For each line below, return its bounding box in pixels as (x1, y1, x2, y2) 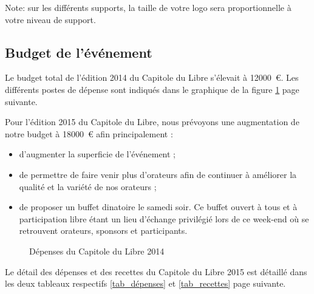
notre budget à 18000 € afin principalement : (5, 127, 173, 140)
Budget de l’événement (5, 43, 152, 61)
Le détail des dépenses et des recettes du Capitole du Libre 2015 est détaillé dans (5, 265, 307, 278)
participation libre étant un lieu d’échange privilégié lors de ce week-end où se (19, 212, 309, 225)
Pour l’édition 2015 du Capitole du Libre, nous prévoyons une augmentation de (5, 115, 299, 128)
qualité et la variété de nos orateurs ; (19, 180, 157, 193)
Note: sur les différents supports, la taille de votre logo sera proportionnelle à (5, 1, 292, 13)
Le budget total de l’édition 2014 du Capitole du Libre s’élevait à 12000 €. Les (5, 71, 299, 84)
